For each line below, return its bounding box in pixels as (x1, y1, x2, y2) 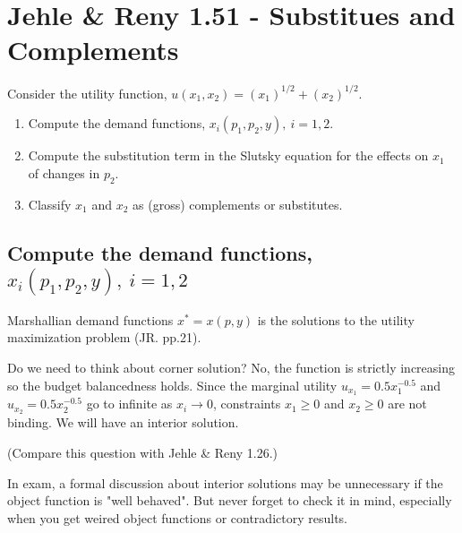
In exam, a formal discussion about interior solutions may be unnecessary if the (7, 473, 443, 492)
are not (388, 394, 427, 413)
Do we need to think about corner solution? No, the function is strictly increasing (7, 358, 456, 377)
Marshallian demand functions (7, 310, 174, 329)
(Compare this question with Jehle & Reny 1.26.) (7, 443, 278, 461)
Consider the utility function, (7, 83, 167, 102)
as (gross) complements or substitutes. (133, 194, 343, 213)
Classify (28, 194, 72, 213)
